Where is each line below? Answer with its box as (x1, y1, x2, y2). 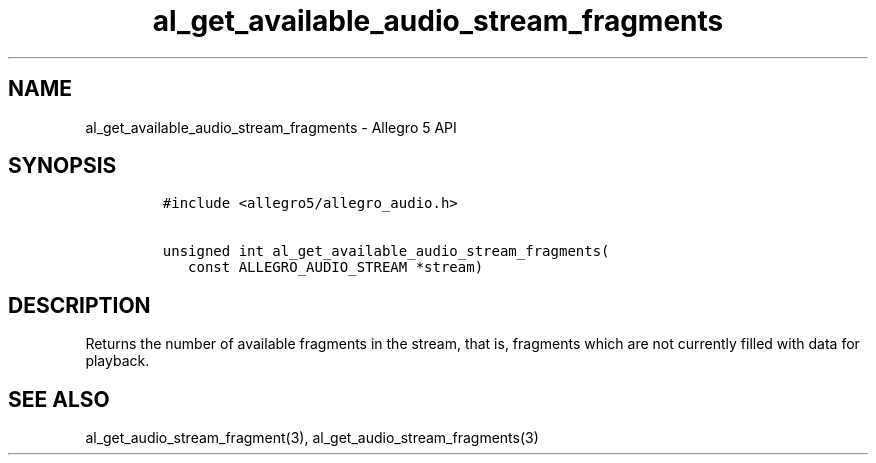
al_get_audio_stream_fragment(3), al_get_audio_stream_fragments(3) (85, 429, 539, 447)
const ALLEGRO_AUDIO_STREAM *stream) (188, 259, 484, 276)
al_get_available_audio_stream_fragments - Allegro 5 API (85, 118, 457, 136)
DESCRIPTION (8, 292, 151, 318)
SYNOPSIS (8, 153, 117, 179)
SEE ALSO (8, 386, 110, 412)
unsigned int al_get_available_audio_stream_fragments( (162, 243, 610, 260)
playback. (85, 352, 150, 370)
